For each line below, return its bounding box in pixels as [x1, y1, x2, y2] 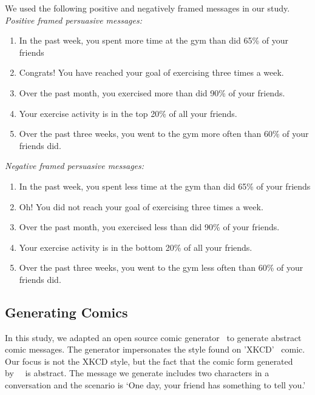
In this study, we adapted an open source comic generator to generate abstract [5, 331, 302, 344]
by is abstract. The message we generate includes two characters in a [5, 367, 269, 379]
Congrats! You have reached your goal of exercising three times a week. [19, 66, 284, 79]
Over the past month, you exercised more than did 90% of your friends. [19, 86, 285, 99]
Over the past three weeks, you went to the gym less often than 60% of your [19, 261, 303, 274]
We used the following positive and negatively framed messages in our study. [5, 2, 290, 14]
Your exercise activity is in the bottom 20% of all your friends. [19, 241, 252, 253]
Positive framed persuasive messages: [5, 13, 143, 26]
